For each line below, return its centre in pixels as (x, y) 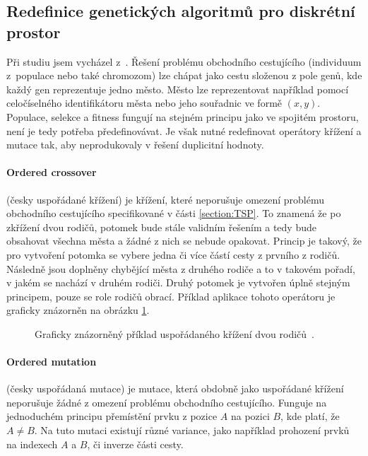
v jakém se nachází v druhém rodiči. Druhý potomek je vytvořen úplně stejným (178, 282)
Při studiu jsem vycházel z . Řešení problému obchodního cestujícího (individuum (184, 61)
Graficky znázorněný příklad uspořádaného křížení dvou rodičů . (175, 333)
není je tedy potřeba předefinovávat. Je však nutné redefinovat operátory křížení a (184, 130)
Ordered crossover (52, 172)
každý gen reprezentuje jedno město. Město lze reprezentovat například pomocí (178, 89)
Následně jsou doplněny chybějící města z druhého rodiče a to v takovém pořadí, (181, 268)
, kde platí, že (310, 416)
